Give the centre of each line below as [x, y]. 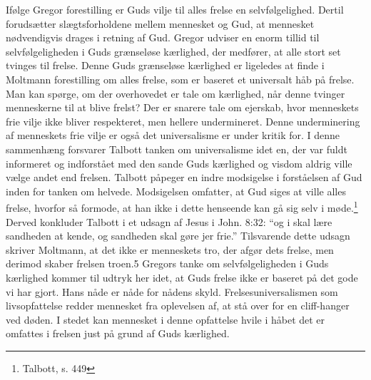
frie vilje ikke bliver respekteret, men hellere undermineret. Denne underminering [183, 121]
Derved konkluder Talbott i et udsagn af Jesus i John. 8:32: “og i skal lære [169, 221]
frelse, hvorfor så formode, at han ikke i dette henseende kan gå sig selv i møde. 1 [182, 206]
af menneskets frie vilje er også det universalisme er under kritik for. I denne [173, 135]
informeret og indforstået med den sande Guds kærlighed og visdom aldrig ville [179, 163]
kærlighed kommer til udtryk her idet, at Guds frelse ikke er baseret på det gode [182, 277]
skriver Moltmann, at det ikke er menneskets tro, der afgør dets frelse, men [170, 249]
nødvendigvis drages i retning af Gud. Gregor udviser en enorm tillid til [163, 37]
